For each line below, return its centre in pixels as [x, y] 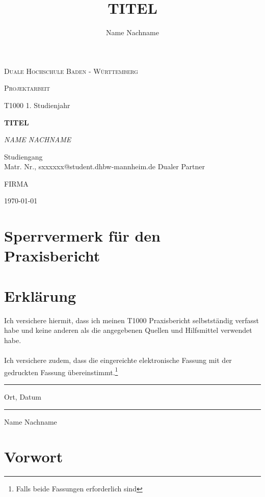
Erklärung [40, 295]
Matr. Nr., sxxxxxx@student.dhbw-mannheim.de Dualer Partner [104, 166]
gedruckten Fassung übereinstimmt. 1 [61, 371]
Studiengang [23, 156]
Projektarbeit [27, 88]
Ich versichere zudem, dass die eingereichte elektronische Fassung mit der [118, 360]
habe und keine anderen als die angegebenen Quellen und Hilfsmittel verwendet [128, 330]
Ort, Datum [23, 396]
